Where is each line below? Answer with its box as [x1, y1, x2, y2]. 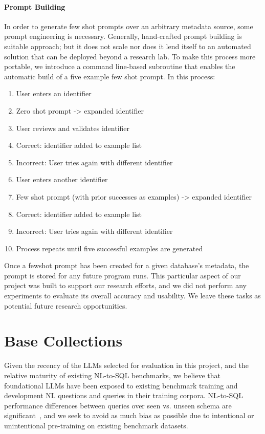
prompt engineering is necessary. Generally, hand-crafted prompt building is [4, 31, 242, 41]
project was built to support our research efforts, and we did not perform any [4, 280, 247, 291]
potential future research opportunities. [4, 300, 127, 311]
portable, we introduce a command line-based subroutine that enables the [4, 61, 235, 72]
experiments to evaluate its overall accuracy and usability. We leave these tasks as [4, 290, 261, 301]
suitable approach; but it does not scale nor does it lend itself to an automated [4, 40, 251, 51]
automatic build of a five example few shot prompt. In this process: [4, 71, 215, 81]
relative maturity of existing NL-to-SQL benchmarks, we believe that [4, 370, 220, 380]
